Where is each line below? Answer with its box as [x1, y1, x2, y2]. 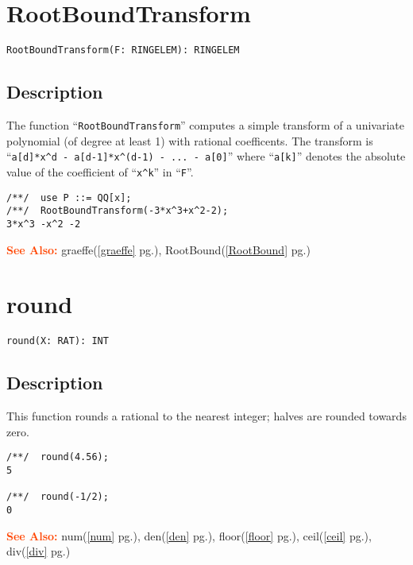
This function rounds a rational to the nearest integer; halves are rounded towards [6, 408, 407, 424]
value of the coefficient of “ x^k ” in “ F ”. [6, 163, 194, 180]
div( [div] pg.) [6, 543, 71, 559]
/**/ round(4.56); [6, 451, 109, 463]
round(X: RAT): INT [6, 335, 109, 347]
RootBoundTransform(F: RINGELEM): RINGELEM [6, 45, 240, 56]
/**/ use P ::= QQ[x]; [6, 192, 132, 203]
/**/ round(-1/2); [6, 491, 109, 503]
